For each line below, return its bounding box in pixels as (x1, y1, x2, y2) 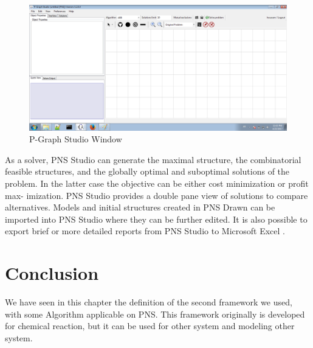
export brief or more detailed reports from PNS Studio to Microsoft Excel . (5, 224, 285, 237)
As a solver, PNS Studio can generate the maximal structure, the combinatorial (5, 153, 301, 165)
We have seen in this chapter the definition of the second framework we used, (5, 296, 292, 308)
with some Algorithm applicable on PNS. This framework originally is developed (5, 307, 305, 320)
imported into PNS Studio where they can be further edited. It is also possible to (5, 212, 308, 225)
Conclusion (5, 260, 99, 285)
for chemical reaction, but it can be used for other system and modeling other (5, 319, 295, 332)
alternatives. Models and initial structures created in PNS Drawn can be (5, 201, 275, 214)
